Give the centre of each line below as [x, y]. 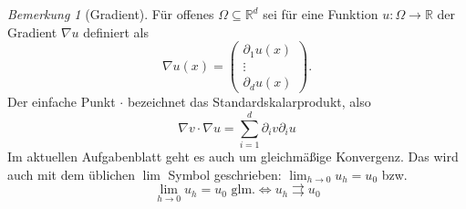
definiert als [116, 31]
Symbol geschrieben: [225, 174]
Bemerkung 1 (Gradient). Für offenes [111, 14]
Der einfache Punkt [62, 102]
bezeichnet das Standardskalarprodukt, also [249, 102]
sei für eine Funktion [321, 14]
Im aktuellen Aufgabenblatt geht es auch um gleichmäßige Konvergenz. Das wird [233, 157]
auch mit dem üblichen [71, 174]
